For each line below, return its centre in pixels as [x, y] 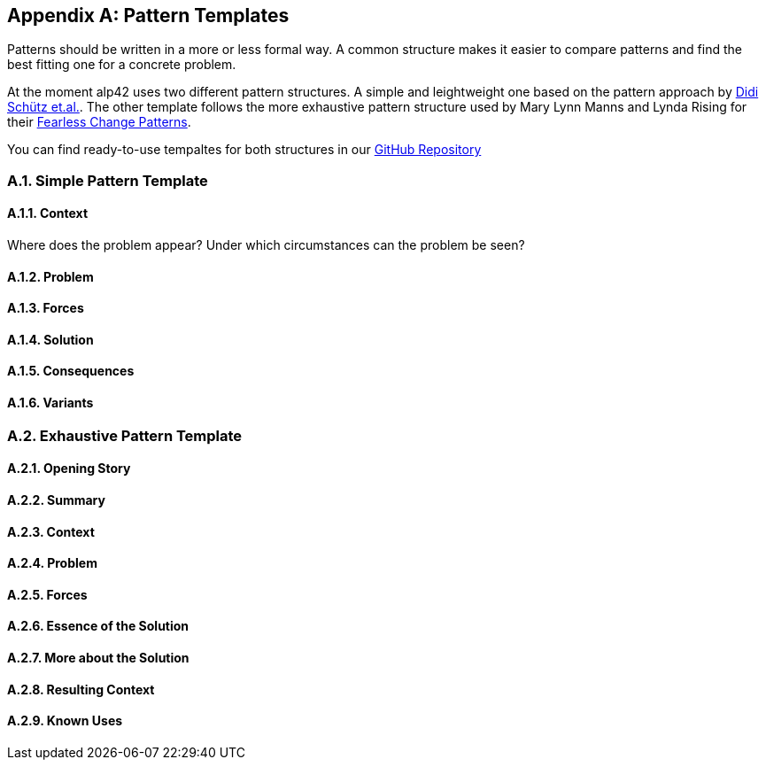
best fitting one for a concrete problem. [122, 65]
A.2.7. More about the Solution [98, 657]
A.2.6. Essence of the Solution [98, 626]
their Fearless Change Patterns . [99, 122]
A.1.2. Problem [50, 276]
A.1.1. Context [48, 213]
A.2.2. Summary [56, 500]
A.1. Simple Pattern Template [108, 180]
